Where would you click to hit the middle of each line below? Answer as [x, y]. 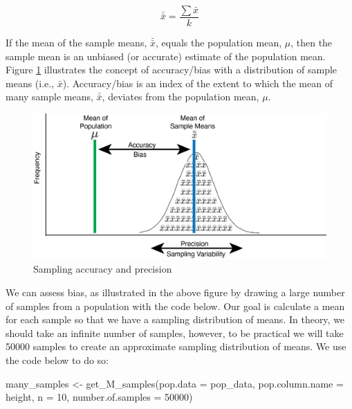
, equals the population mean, [219, 43]
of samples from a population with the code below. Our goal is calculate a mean [175, 306]
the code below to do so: [57, 360]
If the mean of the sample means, [76, 43]
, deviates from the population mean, [180, 97]
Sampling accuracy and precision [103, 269]
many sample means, [49, 97]
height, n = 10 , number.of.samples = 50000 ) [99, 397]
